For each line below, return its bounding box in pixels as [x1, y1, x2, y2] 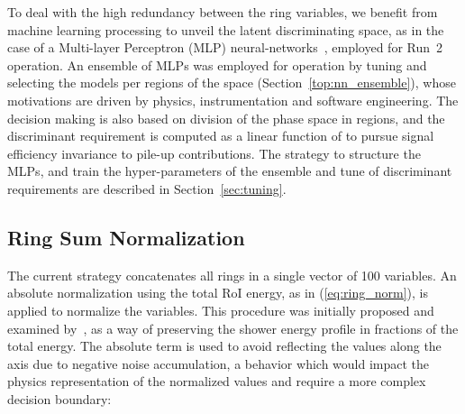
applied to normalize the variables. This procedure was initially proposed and [7, 300, 434, 319]
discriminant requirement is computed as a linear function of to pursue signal [7, 126, 434, 145]
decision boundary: [7, 389, 112, 408]
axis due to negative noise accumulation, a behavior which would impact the [7, 354, 430, 373]
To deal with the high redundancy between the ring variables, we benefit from [7, 3, 438, 21]
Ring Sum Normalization [7, 223, 245, 251]
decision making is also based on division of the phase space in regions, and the [7, 108, 445, 127]
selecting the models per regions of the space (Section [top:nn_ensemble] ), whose [7, 73, 456, 92]
